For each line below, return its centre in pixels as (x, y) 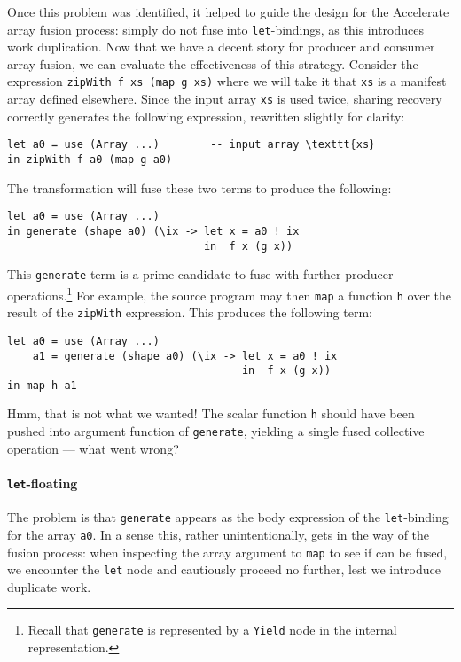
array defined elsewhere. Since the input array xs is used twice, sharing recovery (225, 99)
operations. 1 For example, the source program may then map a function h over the (230, 293)
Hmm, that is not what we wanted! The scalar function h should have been (211, 413)
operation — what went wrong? (93, 448)
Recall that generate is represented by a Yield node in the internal (212, 630)
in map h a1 (42, 385)
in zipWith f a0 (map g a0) (90, 160)
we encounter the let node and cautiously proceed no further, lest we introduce (224, 569)
